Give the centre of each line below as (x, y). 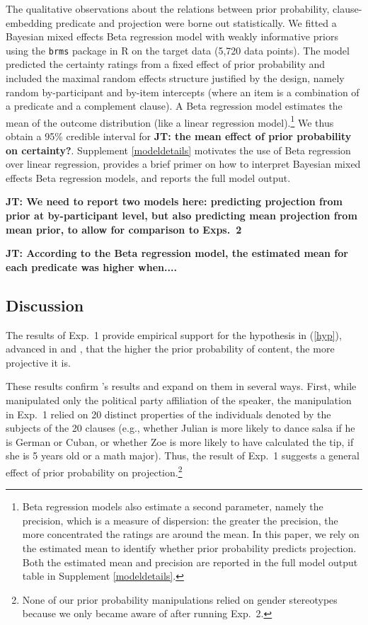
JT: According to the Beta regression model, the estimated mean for (177, 253)
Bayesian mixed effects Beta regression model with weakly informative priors (172, 36)
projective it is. (38, 362)
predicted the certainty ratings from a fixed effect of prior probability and (166, 64)
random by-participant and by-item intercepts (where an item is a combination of (183, 92)
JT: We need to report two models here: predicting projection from (174, 201)
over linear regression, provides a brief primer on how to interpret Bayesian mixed (183, 164)
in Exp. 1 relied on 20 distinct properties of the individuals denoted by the (168, 414)
